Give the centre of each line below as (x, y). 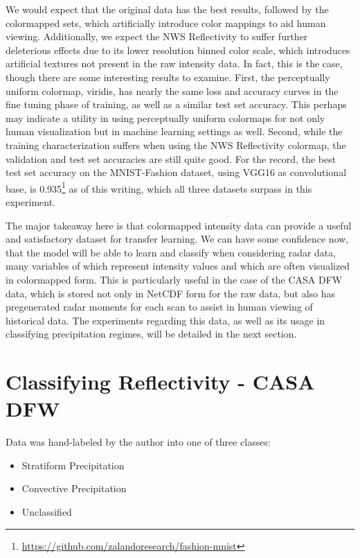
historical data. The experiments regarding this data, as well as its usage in (165, 320)
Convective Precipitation (74, 488)
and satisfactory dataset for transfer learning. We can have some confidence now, (177, 239)
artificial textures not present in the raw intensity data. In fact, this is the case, (174, 63)
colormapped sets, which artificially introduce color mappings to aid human (166, 23)
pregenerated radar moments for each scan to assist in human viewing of (159, 307)
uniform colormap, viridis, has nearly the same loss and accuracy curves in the (172, 90)
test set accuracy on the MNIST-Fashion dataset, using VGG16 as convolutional (176, 172)
